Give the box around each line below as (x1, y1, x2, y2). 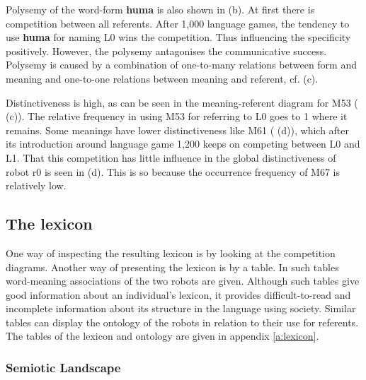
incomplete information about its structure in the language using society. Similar (6, 301, 356, 316)
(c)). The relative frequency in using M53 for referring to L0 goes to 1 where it (6, 109, 348, 124)
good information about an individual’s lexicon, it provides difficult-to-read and (6, 287, 351, 302)
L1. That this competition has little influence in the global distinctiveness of (6, 150, 336, 165)
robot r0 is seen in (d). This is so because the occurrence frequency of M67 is (6, 164, 341, 179)
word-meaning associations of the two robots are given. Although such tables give (6, 273, 360, 288)
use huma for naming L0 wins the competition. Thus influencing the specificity (6, 30, 351, 44)
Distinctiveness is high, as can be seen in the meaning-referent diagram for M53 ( (6, 95, 358, 109)
